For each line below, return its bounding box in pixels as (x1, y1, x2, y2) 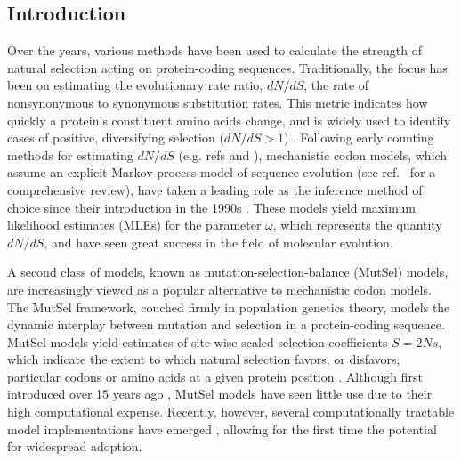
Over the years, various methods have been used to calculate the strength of (7, 41, 423, 60)
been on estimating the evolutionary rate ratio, (7, 76, 263, 94)
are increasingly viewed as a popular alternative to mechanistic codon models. (7, 279, 432, 298)
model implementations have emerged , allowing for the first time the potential (7, 419, 437, 438)
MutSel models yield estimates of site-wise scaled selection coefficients (7, 332, 388, 351)
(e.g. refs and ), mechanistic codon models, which (178, 145, 448, 164)
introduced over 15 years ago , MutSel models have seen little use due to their (7, 384, 433, 403)
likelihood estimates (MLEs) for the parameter (7, 215, 262, 234)
